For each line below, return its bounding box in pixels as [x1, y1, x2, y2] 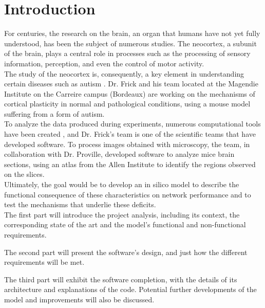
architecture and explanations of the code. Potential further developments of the [4, 284, 257, 295]
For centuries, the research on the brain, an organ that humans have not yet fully [4, 28, 260, 39]
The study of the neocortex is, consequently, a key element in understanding [4, 68, 244, 79]
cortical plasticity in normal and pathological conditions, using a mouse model [4, 98, 251, 109]
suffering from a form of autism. [4, 108, 105, 119]
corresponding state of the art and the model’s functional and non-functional [4, 219, 246, 230]
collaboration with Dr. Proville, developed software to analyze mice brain [4, 149, 235, 159]
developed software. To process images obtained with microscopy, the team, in [4, 138, 250, 149]
